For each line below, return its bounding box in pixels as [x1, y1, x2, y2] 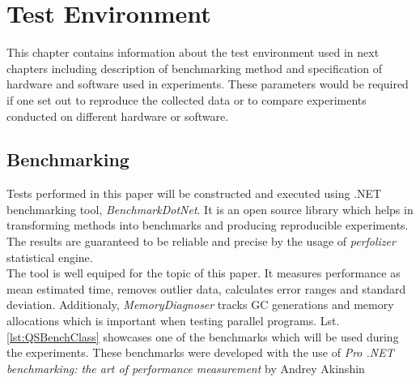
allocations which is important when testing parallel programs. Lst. [6, 312, 340, 329]
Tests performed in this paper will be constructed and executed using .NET [6, 185, 382, 202]
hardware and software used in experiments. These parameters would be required [6, 75, 409, 92]
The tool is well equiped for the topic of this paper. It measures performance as [6, 264, 401, 281]
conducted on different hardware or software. [6, 107, 229, 124]
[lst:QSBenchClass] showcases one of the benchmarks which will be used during [6, 328, 399, 345]
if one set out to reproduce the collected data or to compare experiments [6, 91, 367, 108]
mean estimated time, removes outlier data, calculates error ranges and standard [6, 280, 406, 297]
